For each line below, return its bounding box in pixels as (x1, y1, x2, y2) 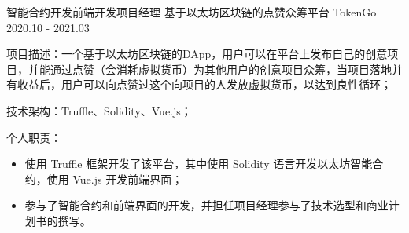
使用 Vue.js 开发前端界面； (46, 170, 183, 187)
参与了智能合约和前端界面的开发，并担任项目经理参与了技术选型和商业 (24, 197, 389, 213)
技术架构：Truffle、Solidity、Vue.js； (6, 102, 192, 118)
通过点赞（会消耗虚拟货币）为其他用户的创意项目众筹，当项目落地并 (50, 60, 403, 77)
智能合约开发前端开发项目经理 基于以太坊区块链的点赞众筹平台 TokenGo (6, 4, 377, 20)
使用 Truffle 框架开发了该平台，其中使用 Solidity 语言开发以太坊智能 (24, 155, 373, 172)
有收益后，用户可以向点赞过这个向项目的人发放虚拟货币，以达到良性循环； (6, 76, 392, 93)
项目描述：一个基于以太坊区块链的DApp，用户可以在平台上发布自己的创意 (6, 46, 388, 62)
